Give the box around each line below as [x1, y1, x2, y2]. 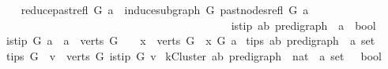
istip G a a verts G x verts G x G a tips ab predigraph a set [6, 32, 375, 49]
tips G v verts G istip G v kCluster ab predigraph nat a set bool [6, 47, 382, 64]
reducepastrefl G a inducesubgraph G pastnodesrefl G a [21, 2, 309, 17]
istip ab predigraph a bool [231, 16, 376, 33]
